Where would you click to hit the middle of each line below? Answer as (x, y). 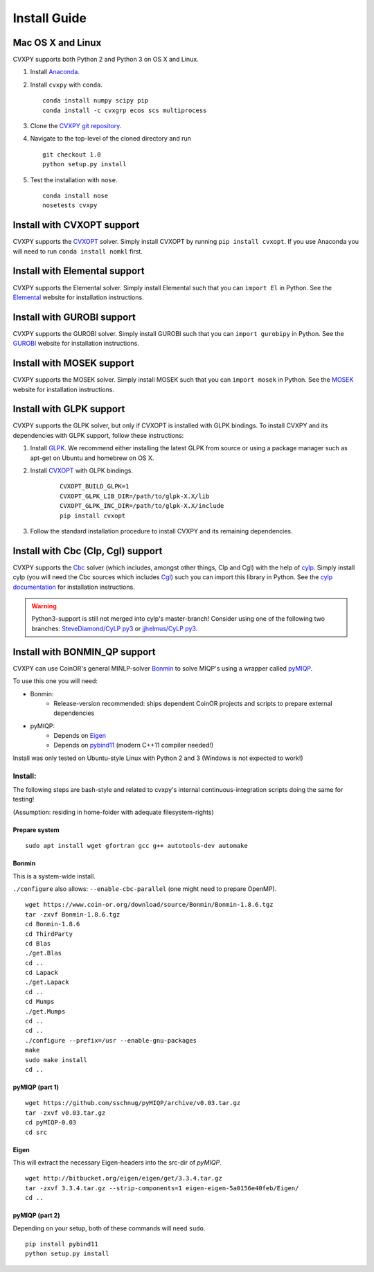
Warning (44, 606)
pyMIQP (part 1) (36, 1087)
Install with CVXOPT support (76, 225)
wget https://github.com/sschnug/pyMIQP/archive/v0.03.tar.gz (133, 1103)
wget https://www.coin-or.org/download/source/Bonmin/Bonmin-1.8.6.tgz (149, 905)
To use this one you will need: (55, 681)
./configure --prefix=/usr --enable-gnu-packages (111, 1040)
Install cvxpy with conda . (66, 85)
